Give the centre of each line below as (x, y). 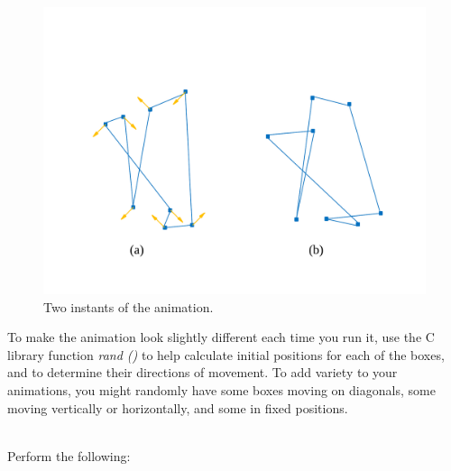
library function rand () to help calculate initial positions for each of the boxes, (226, 354)
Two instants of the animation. (129, 306)
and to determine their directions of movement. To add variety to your (202, 372)
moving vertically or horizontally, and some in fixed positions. (178, 407)
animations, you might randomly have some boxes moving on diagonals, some (221, 389)
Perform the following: (69, 455)
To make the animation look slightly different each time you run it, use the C (221, 337)
